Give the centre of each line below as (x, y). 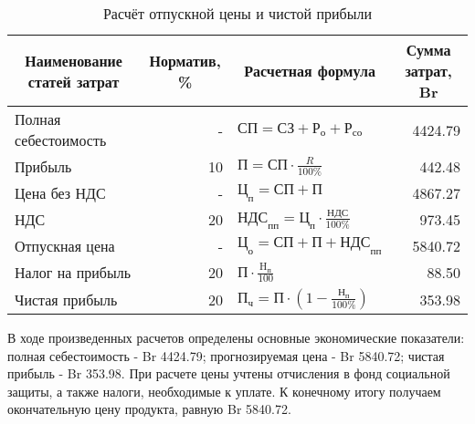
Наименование (74, 60)
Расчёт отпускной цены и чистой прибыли (237, 13)
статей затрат (74, 81)
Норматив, (185, 60)
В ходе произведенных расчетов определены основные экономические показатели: (236, 337)
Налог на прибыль (73, 272)
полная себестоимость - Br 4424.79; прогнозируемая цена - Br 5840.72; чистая (226, 355)
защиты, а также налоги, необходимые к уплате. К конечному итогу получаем (224, 391)
